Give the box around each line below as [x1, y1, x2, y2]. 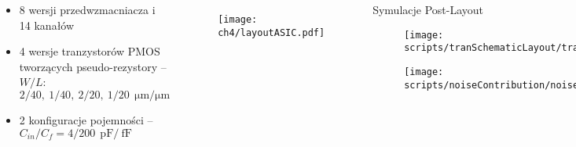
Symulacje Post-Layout [372, 2, 484, 17]
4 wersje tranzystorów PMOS [19, 43, 160, 59]
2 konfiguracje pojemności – [19, 111, 153, 127]
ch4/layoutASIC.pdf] [218, 27, 325, 38]
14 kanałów [19, 16, 75, 33]
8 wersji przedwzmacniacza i [19, 2, 156, 17]
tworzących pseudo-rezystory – [19, 58, 167, 74]
